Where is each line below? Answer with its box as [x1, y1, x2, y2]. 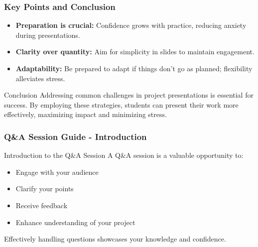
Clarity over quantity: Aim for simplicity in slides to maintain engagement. [15, 46, 255, 57]
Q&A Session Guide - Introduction [4, 130, 147, 142]
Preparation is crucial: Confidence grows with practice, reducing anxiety [15, 20, 247, 30]
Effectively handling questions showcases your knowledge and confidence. [4, 234, 226, 244]
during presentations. [15, 29, 80, 40]
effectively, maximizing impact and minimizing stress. [4, 109, 167, 120]
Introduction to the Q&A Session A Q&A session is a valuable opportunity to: [4, 150, 244, 160]
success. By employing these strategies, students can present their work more [4, 99, 239, 110]
